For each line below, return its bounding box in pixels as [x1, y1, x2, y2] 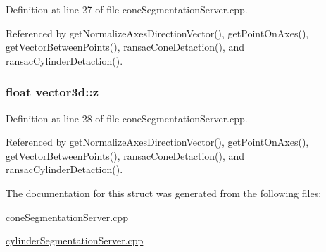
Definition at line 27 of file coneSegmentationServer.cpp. [6, 2, 248, 16]
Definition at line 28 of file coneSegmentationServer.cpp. [6, 111, 248, 125]
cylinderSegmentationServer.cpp [6, 233, 144, 248]
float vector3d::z [6, 83, 99, 101]
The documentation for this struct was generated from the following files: [6, 185, 322, 200]
